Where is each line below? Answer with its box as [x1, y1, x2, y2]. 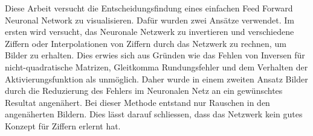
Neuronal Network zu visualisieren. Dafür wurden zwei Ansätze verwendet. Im [5, 13, 294, 26]
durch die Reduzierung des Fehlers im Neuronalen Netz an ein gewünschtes [5, 84, 283, 97]
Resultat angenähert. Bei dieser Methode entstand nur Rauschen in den [5, 96, 270, 108]
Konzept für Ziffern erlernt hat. [5, 119, 121, 132]
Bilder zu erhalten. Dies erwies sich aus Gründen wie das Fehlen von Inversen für [5, 49, 305, 61]
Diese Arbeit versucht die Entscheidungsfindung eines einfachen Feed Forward [5, 2, 293, 14]
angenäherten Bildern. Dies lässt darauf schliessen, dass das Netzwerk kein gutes [5, 108, 303, 120]
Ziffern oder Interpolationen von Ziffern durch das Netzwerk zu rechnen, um [5, 37, 286, 49]
